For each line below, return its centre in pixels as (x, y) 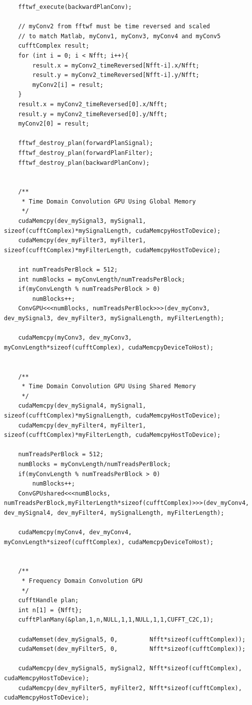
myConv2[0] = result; (54, 124)
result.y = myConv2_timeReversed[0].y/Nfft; (93, 114)
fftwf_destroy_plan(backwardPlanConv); (84, 163)
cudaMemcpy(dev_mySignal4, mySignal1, (82, 406)
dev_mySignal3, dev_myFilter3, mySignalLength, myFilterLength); (114, 318)
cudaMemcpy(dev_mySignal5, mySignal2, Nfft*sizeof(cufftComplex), (130, 669)
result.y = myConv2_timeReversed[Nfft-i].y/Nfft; (116, 75)
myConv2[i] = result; (68, 85)
